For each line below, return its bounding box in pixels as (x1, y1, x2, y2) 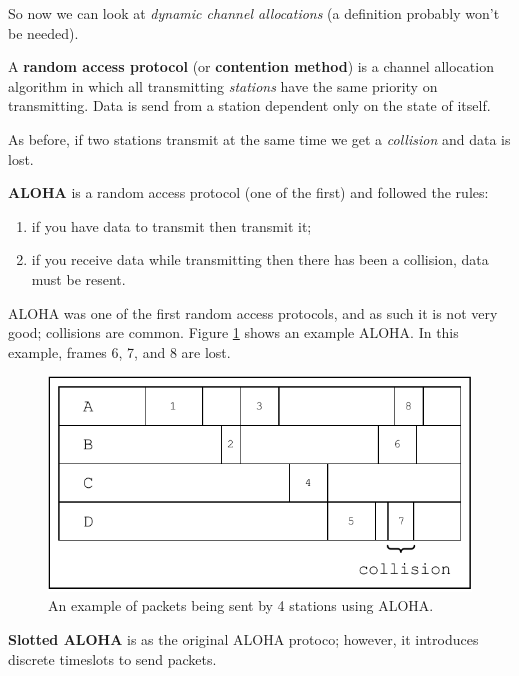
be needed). (8, 22, 79, 43)
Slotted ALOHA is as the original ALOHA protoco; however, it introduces (8, 629, 479, 650)
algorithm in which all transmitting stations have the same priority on (8, 75, 438, 96)
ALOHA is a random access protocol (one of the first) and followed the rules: (8, 182, 489, 203)
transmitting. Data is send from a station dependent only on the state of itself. (8, 95, 491, 116)
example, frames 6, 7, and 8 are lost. (8, 341, 231, 362)
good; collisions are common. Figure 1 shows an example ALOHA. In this (8, 322, 459, 343)
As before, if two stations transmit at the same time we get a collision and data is (8, 128, 511, 149)
